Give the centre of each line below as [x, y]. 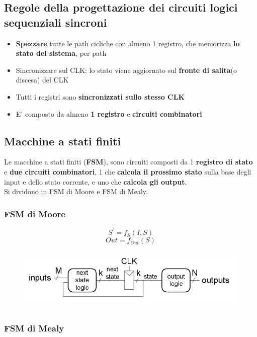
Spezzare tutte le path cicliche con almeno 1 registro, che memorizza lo [128, 43]
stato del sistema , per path [61, 53]
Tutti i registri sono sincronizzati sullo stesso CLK [100, 96]
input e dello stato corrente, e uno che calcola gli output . [96, 181]
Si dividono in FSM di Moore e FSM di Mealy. [76, 191]
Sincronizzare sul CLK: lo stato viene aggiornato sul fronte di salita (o [126, 70]
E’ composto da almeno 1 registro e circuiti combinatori [109, 113]
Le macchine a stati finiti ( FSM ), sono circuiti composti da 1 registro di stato [128, 162]
